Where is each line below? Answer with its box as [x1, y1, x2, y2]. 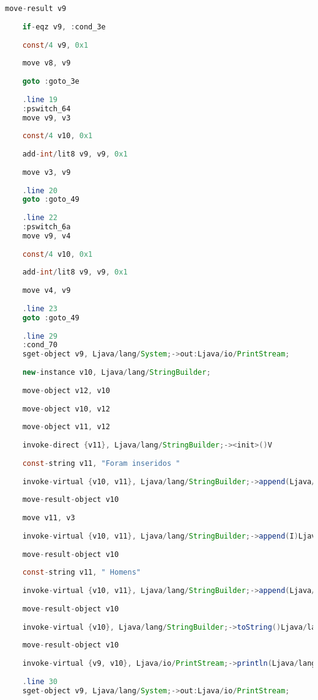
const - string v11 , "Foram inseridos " [22, 459, 180, 468]
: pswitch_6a [22, 223, 71, 231]
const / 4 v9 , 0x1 [22, 40, 89, 50]
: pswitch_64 [22, 104, 71, 113]
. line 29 [22, 331, 57, 341]
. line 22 [22, 213, 57, 223]
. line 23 [22, 304, 57, 313]
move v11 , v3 [22, 514, 75, 522]
